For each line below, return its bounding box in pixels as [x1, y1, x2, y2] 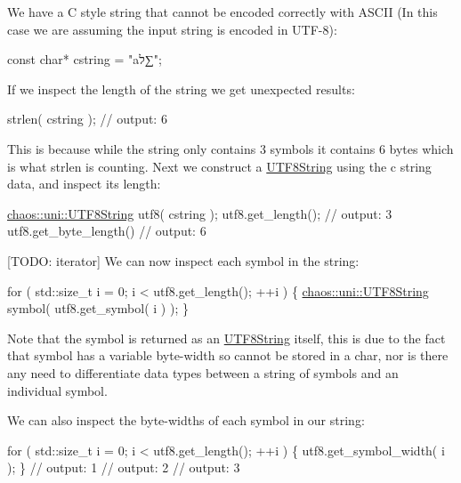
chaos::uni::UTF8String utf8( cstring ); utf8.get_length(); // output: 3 [7, 204, 392, 222]
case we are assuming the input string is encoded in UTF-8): [7, 20, 337, 38]
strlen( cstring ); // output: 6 [7, 109, 167, 128]
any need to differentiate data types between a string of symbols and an [7, 363, 399, 382]
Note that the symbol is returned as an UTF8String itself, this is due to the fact [7, 328, 446, 347]
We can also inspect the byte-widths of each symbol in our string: [7, 411, 365, 430]
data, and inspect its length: [7, 174, 161, 193]
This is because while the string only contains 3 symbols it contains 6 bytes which [7, 139, 454, 157]
